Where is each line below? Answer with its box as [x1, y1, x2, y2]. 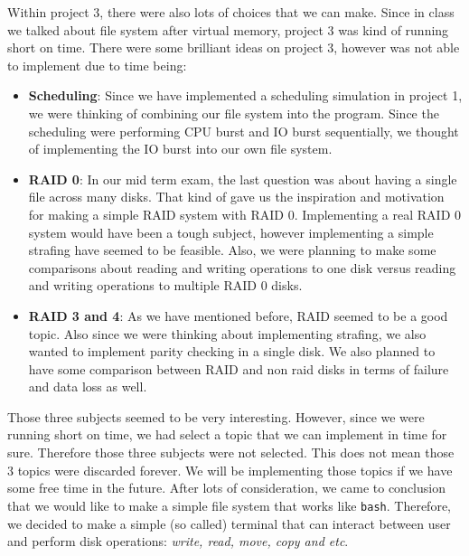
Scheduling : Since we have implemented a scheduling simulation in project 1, [28, 86, 463, 105]
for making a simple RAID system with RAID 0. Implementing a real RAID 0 [28, 204, 461, 223]
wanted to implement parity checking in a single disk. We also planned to [28, 342, 436, 361]
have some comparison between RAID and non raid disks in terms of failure [28, 359, 449, 378]
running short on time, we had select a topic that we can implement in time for [7, 425, 447, 444]
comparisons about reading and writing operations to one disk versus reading [28, 258, 456, 277]
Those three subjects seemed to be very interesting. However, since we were [7, 407, 425, 426]
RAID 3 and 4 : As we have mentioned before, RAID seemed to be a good [28, 306, 448, 325]
